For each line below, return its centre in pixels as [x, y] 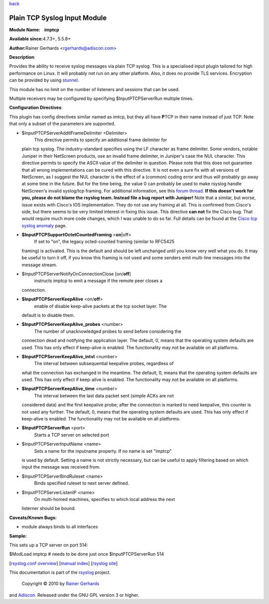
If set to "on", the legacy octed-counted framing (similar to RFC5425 [104, 242]
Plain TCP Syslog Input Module [58, 18]
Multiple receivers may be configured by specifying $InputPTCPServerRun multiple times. [101, 99]
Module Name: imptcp [34, 29]
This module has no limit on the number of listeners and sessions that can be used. [94, 89]
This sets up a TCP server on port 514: [49, 545]
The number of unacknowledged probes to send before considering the [108, 331]
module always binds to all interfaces [60, 527]
